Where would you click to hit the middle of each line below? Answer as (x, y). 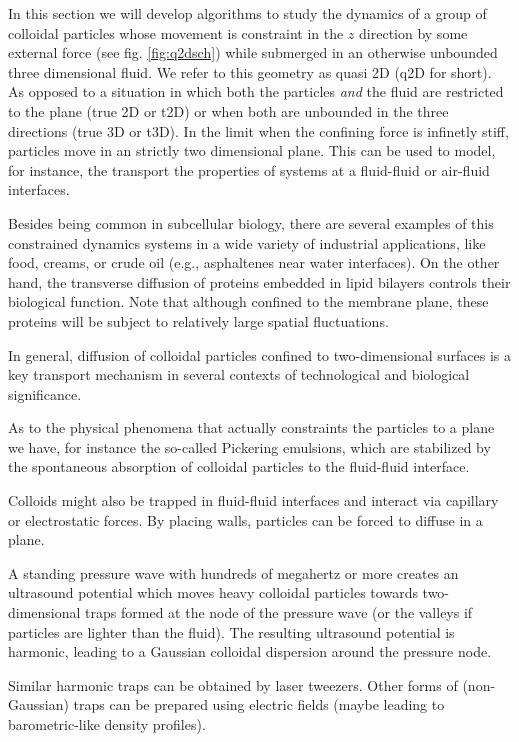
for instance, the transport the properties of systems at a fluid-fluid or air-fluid (249, 169)
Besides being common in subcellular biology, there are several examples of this (251, 222)
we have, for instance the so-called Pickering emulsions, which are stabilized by (249, 446)
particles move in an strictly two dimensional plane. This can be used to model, (252, 150)
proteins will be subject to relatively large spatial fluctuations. (198, 320)
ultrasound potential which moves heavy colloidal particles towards (213, 592)
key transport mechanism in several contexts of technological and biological (239, 374)
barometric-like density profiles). (107, 724)
